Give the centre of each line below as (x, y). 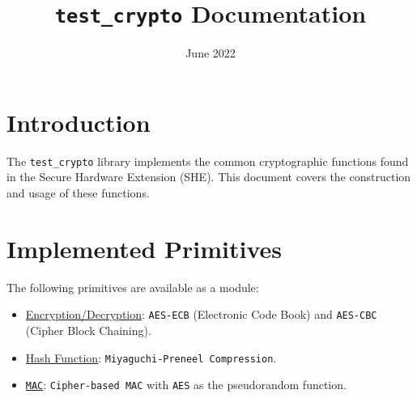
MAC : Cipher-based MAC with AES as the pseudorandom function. (186, 385)
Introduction (79, 122)
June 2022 (211, 53)
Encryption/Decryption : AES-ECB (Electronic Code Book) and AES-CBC (201, 314)
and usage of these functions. (78, 193)
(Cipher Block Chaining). (88, 330)
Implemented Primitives (145, 248)
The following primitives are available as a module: (133, 287)
